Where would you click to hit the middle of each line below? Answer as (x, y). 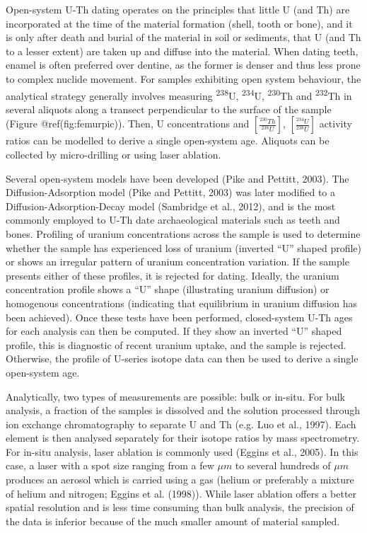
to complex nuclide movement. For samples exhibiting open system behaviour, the (183, 78)
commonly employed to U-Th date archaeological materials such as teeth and (173, 220)
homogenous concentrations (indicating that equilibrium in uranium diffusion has (182, 303)
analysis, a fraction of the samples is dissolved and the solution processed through (183, 410)
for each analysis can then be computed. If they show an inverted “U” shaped (174, 331)
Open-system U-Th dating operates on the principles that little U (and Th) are (178, 9)
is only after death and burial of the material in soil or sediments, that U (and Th (183, 37)
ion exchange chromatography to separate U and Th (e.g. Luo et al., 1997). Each (181, 424)
